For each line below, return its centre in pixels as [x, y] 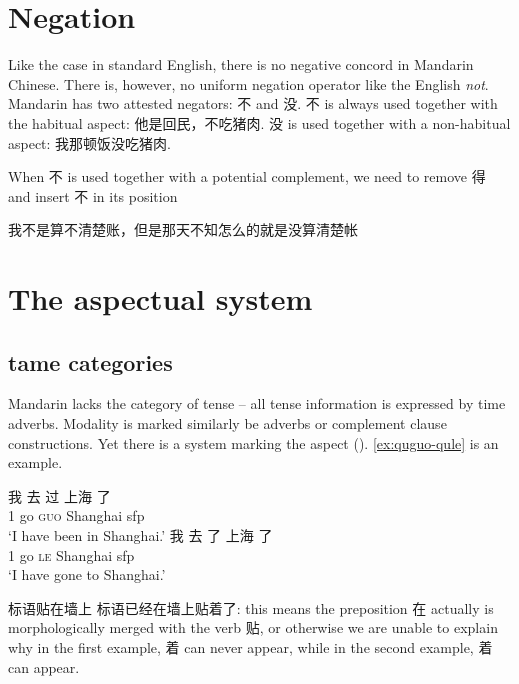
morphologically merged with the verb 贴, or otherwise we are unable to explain [253, 627]
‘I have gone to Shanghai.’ [87, 574]
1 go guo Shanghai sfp [76, 515]
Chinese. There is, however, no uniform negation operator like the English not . [248, 83]
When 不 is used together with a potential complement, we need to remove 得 [247, 176]
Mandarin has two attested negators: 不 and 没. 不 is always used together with [253, 103]
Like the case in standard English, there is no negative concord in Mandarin [241, 64]
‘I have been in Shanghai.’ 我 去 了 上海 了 [140, 535]
